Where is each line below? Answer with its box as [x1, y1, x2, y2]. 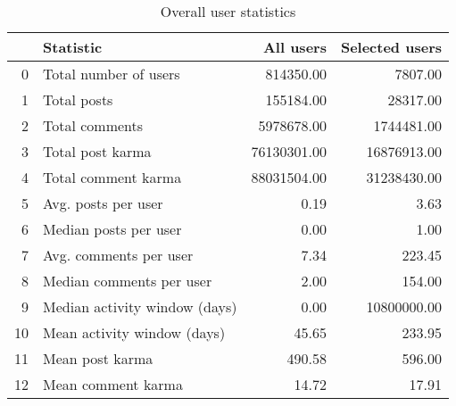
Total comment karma [43, 167, 182, 187]
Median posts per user [43, 219, 182, 239]
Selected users [340, 37, 442, 57]
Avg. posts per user [43, 193, 163, 213]
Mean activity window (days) [43, 322, 226, 343]
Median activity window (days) [43, 296, 237, 317]
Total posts [43, 89, 113, 110]
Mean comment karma [43, 374, 183, 394]
